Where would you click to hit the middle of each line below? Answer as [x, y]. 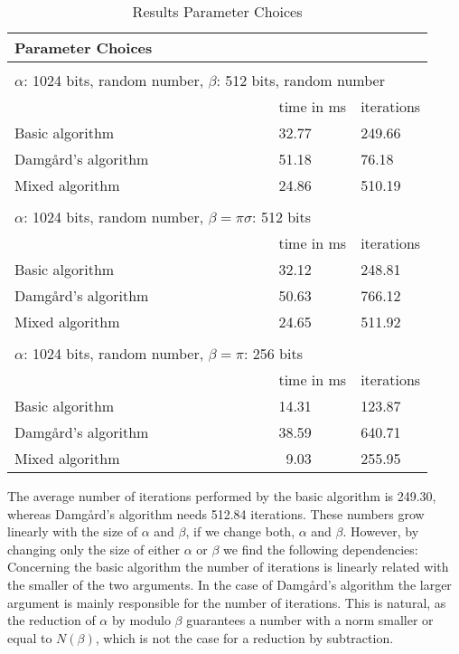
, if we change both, [240, 531]
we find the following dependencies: [321, 549]
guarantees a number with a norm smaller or [310, 620]
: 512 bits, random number [300, 80]
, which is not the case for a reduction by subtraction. [244, 637]
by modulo [141, 620]
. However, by [381, 531]
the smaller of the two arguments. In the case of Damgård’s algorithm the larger [229, 584]
